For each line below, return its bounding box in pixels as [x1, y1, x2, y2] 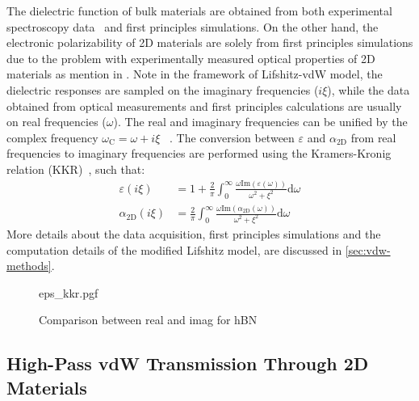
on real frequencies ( [6, 113, 107, 130]
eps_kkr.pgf [39, 284, 98, 301]
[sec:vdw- [345, 241, 391, 258]
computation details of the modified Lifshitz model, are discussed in [6, 241, 342, 258]
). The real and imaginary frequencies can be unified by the [113, 113, 408, 130]
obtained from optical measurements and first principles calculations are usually [6, 97, 402, 114]
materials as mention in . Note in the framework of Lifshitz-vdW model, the [6, 65, 383, 82]
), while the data [327, 81, 410, 98]
